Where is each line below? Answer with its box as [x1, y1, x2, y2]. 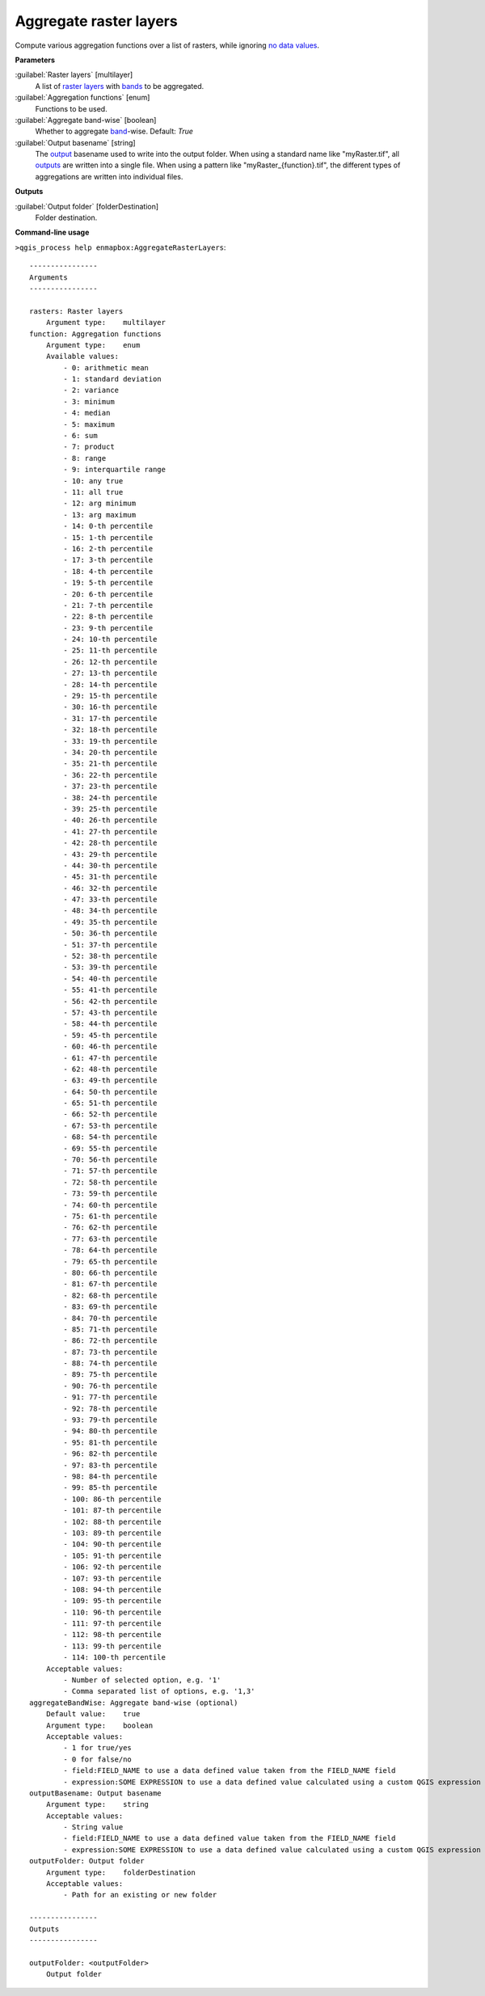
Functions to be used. [35, 103, 108, 113]
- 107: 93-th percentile [63, 1573, 162, 1583]
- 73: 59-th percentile [63, 1189, 158, 1198]
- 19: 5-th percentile [63, 578, 154, 588]
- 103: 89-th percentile [63, 1528, 162, 1538]
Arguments [29, 272, 68, 282]
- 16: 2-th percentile [63, 544, 154, 553]
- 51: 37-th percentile [63, 940, 158, 949]
